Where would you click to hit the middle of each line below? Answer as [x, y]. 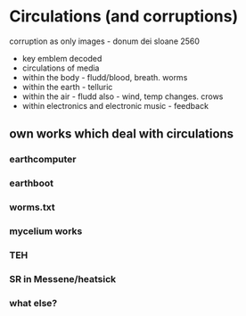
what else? [33, 303]
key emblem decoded [62, 58]
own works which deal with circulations [122, 134]
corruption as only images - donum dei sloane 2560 [105, 41]
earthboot [31, 183]
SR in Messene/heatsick [63, 279]
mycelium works [46, 231]
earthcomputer [43, 160]
